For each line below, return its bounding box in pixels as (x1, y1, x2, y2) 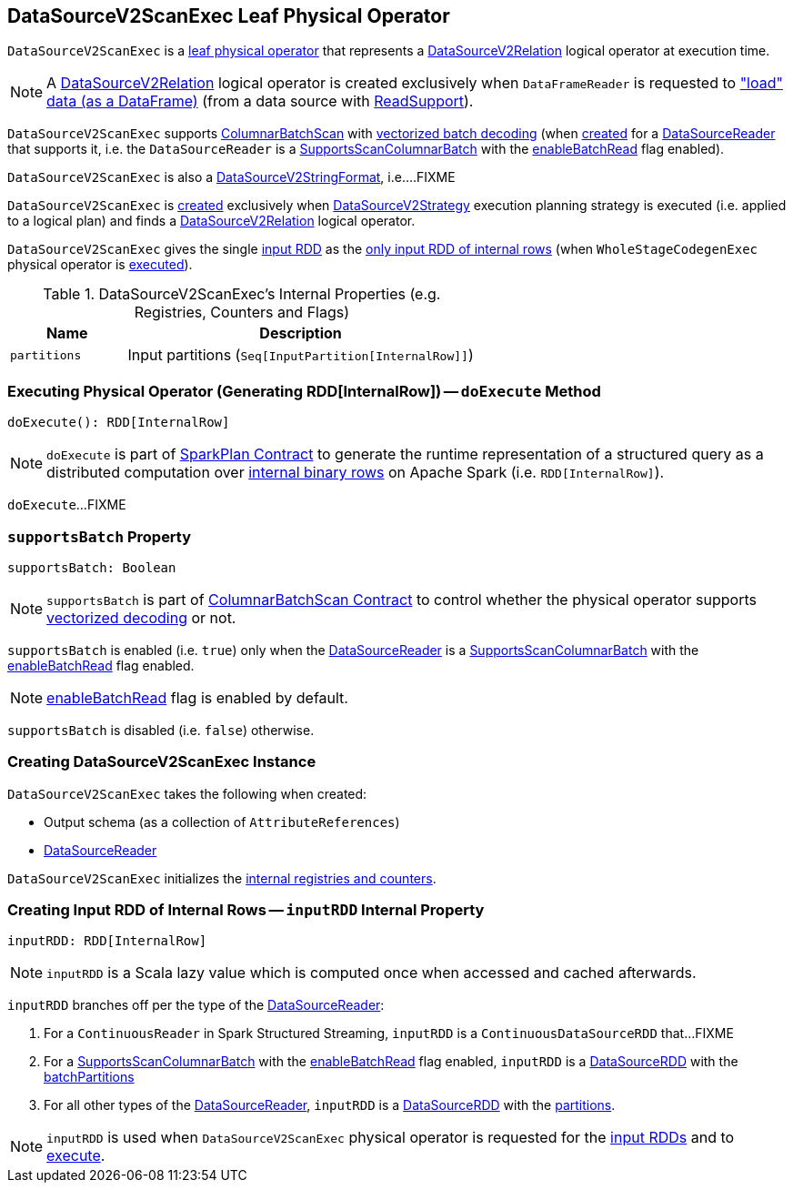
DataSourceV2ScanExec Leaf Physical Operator (7, 5, 450, 27)
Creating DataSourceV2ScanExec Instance (7, 752, 316, 771)
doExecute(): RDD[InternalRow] (7, 415, 230, 430)
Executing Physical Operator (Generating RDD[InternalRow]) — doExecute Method (7, 381, 601, 400)
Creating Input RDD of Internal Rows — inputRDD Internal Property (7, 901, 485, 920)
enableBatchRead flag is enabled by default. (46, 688, 348, 707)
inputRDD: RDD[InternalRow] (7, 933, 207, 949)
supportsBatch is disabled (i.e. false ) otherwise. (7, 721, 315, 738)
